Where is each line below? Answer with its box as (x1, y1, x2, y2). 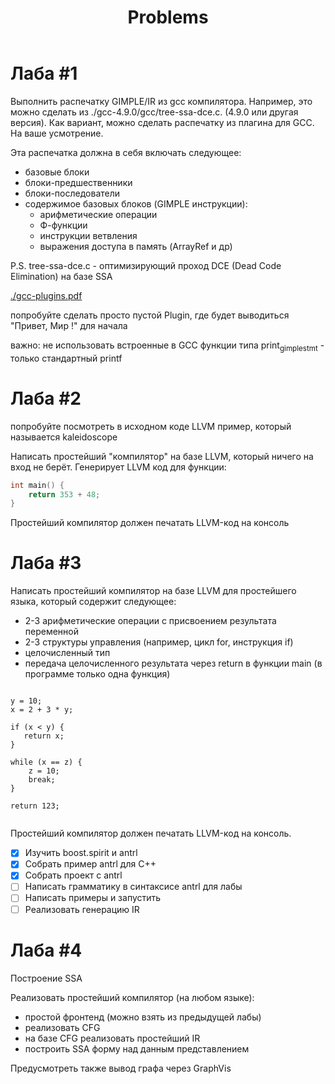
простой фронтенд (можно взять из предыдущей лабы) (24, 1011, 262, 1023)
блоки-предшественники (24, 176, 133, 188)
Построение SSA (10, 972, 83, 984)
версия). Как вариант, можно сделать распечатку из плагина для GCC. (10, 116, 315, 128)
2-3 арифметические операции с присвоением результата (24, 615, 277, 627)
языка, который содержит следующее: (10, 596, 177, 608)
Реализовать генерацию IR (24, 903, 140, 915)
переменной (24, 626, 80, 638)
